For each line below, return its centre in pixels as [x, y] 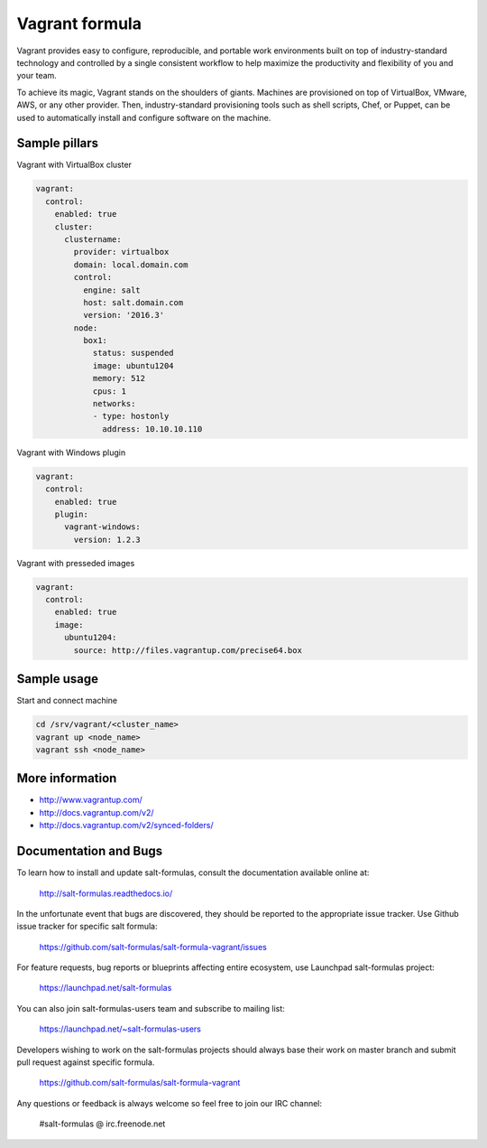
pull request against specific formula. [86, 1062]
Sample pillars [58, 143]
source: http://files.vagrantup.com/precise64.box [188, 650]
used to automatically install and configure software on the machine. [144, 117]
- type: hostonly [131, 416]
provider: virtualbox [121, 252]
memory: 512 [119, 378]
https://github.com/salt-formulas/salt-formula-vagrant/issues [153, 947]
